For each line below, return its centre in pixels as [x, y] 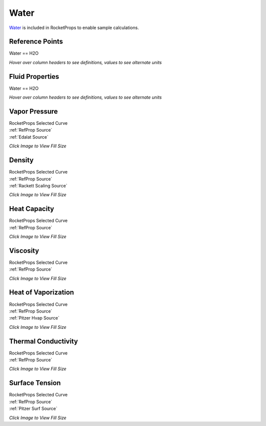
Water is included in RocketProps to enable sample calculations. [74, 28]
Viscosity [24, 251]
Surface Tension [35, 383]
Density [21, 160]
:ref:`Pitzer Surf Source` [33, 409]
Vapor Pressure [33, 111]
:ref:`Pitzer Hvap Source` [34, 318]
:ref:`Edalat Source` [29, 137]
